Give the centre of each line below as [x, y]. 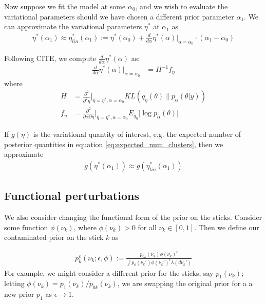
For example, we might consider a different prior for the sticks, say [109, 272]
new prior [19, 294]
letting [14, 283]
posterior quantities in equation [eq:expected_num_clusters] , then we [114, 144]
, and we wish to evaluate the [182, 6]
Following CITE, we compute [50, 58]
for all [147, 227]
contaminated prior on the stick [54, 237]
